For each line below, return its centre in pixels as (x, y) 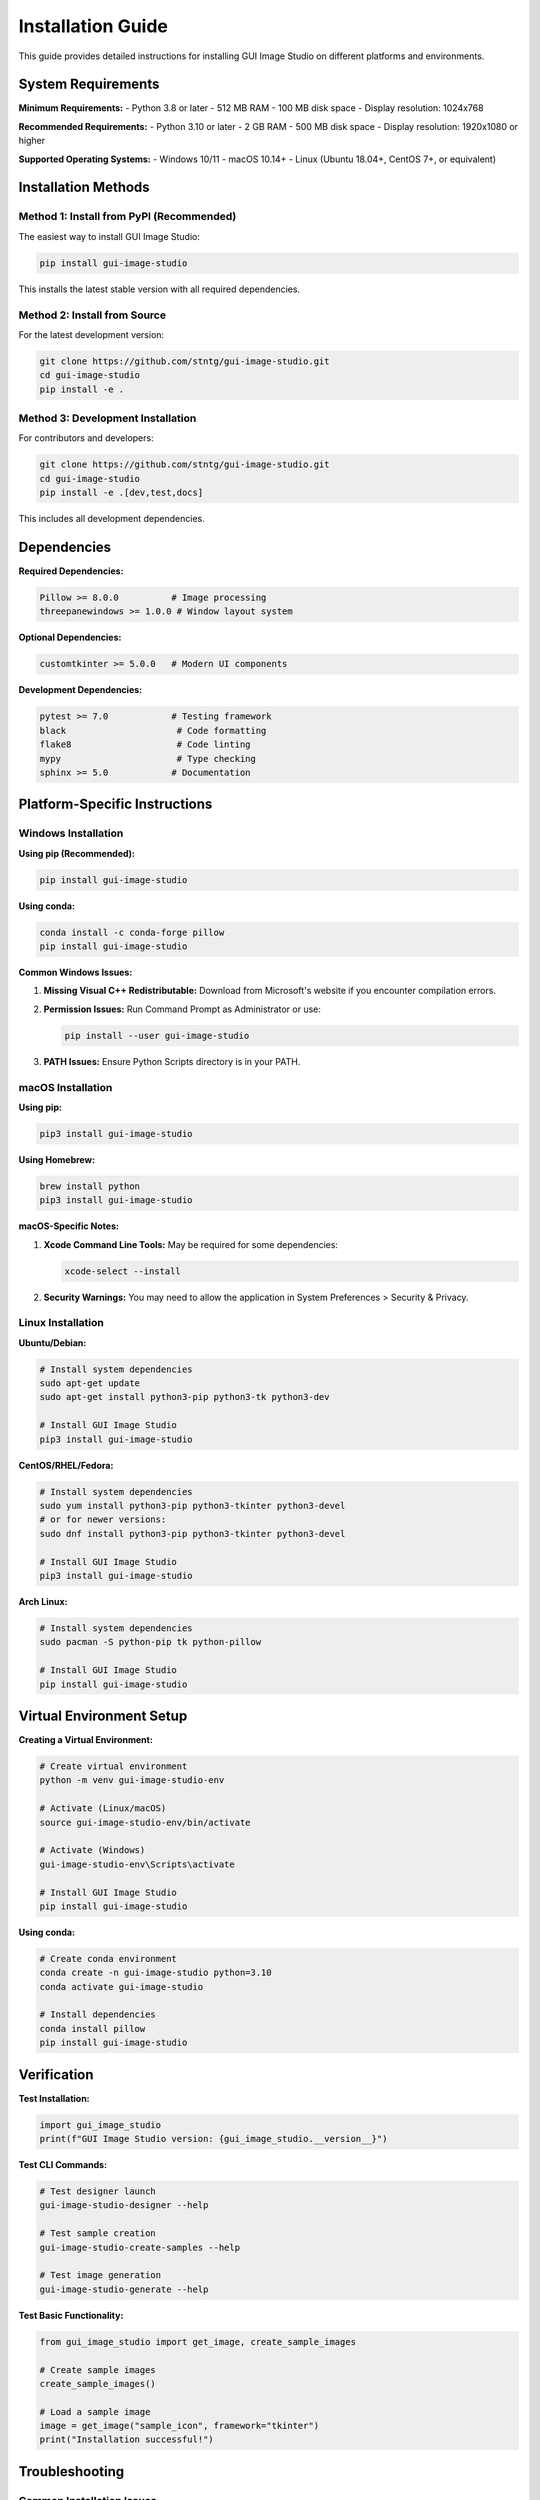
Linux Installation (61, 1323)
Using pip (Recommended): (76, 853)
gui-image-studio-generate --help (124, 2289)
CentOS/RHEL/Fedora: (66, 1465)
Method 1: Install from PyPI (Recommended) (127, 217)
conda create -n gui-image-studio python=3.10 (155, 1973)
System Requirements (89, 84)
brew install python (89, 1186)
